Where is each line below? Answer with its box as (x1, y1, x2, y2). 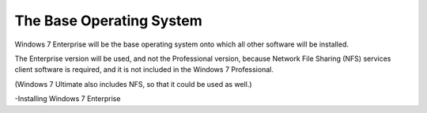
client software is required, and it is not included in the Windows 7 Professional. (14, 65, 274, 74)
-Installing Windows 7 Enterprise (14, 94, 121, 104)
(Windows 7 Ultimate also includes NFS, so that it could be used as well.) (14, 79, 252, 89)
